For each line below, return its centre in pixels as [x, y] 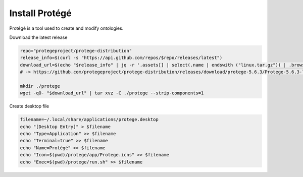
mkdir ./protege [40, 86]
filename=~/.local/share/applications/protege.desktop [89, 120]
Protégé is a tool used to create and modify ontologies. [66, 28]
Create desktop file [29, 106]
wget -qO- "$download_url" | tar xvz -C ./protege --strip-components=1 [112, 93]
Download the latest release [38, 37]
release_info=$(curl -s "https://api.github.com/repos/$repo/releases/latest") [121, 58]
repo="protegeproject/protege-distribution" [76, 51]
